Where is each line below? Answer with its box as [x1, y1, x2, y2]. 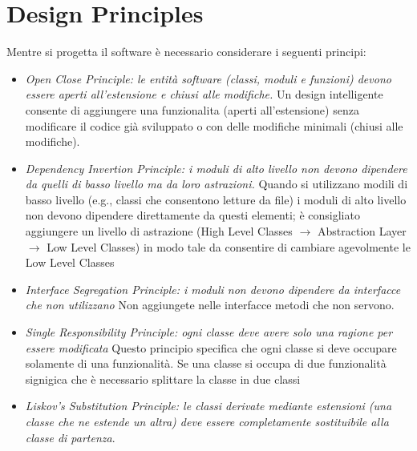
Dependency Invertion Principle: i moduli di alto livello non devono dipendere [25, 159, 407, 176]
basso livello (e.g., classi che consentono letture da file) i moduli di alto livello [25, 191, 407, 207]
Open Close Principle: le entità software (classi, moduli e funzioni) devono [25, 70, 391, 87]
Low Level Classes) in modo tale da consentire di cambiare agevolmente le [47, 238, 411, 255]
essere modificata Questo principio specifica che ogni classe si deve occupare [25, 339, 397, 356]
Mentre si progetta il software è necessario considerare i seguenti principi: [6, 43, 366, 60]
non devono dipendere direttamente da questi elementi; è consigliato [25, 207, 360, 223]
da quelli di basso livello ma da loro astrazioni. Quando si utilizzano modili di [25, 175, 408, 192]
